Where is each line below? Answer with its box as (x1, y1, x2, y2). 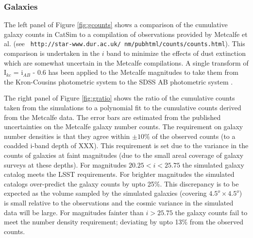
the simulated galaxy (182, 159, 244, 170)
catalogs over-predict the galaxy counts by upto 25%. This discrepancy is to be (4, 178, 239, 188)
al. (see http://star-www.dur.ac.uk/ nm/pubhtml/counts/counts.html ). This (4, 38, 245, 49)
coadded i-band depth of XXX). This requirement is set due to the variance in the (4, 140, 249, 151)
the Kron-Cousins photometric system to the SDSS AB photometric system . (4, 76, 233, 86)
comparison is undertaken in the (4, 48, 100, 58)
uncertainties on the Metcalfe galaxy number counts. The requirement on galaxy (4, 121, 243, 132)
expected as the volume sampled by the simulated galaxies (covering (4, 188, 207, 198)
